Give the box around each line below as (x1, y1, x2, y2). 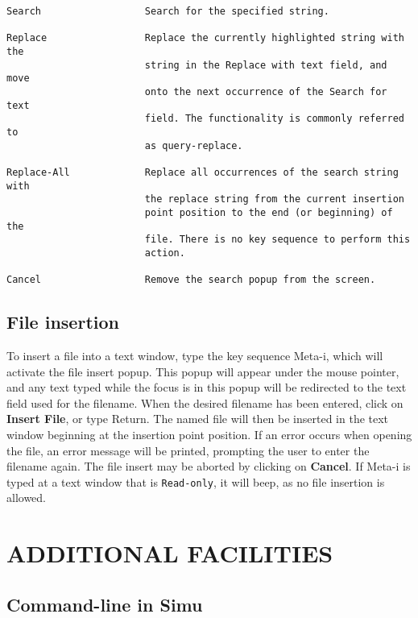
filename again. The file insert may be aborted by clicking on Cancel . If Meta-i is (6, 458, 411, 475)
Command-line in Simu (6, 591, 203, 616)
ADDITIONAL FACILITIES (6, 537, 333, 570)
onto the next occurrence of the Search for (144, 85, 387, 97)
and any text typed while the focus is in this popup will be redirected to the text (6, 379, 407, 396)
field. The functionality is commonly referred (144, 113, 404, 125)
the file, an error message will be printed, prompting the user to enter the (6, 442, 370, 458)
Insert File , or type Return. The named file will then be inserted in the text (6, 410, 389, 427)
